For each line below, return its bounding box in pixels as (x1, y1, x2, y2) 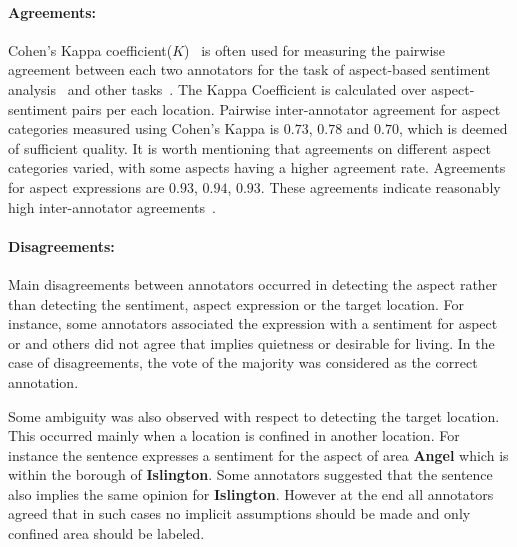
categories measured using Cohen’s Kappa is (8, 118, 280, 139)
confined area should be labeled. (8, 523, 205, 544)
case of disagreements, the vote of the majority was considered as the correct (8, 352, 478, 373)
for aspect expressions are (8, 176, 165, 197)
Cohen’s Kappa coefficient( (8, 39, 173, 60)
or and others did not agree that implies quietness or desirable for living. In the (8, 332, 495, 353)
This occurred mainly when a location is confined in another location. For (8, 425, 460, 446)
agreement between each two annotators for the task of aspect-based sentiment (8, 59, 491, 80)
